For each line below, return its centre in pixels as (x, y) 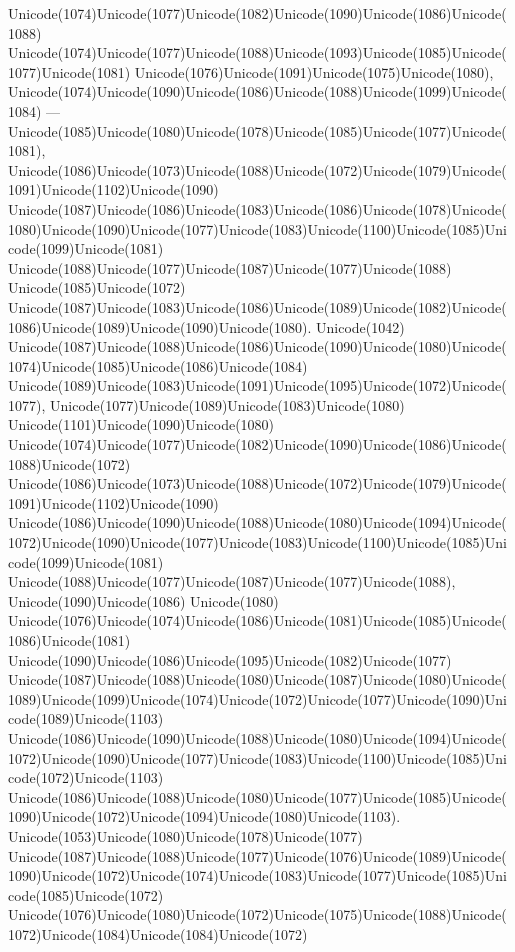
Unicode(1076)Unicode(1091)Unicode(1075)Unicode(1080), (314, 71)
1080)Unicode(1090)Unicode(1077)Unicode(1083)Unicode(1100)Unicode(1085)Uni (257, 228)
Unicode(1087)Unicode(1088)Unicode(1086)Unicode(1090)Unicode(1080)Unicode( (257, 346)
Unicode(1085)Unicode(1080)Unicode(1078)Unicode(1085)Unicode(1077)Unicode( (257, 130)
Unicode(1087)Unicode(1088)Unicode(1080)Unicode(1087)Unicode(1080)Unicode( (257, 679)
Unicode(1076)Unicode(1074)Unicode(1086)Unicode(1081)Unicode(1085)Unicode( (257, 620)
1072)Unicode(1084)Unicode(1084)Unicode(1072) (158, 933)
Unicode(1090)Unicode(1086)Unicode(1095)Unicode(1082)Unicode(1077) (230, 659)
